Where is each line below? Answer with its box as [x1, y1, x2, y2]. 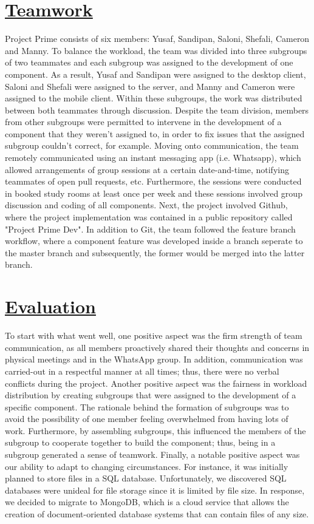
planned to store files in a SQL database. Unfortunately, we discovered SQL [5, 472, 287, 485]
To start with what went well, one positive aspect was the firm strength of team [5, 329, 302, 342]
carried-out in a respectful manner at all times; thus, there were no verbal [5, 364, 279, 377]
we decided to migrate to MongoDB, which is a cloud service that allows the [5, 495, 289, 508]
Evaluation [5, 294, 96, 319]
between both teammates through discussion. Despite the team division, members [5, 103, 309, 116]
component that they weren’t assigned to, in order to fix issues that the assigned [5, 127, 305, 140]
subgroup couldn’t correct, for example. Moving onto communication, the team [5, 139, 299, 152]
